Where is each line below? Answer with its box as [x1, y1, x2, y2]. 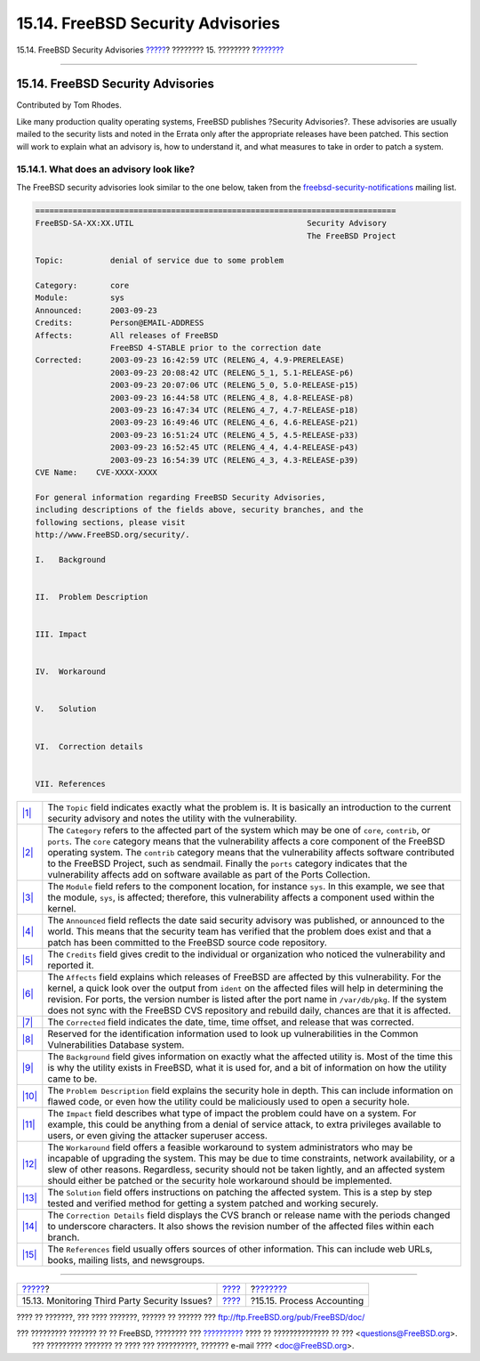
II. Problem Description [35, 592, 148, 602]
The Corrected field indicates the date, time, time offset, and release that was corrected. [47, 1016, 415, 1028]
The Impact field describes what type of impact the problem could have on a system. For [47, 1106, 417, 1119]
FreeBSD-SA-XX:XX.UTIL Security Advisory [35, 218, 387, 229]
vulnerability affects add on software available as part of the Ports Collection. [47, 868, 371, 880]
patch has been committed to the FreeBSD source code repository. [47, 936, 328, 948]
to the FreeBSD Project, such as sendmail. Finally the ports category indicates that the [47, 857, 408, 870]
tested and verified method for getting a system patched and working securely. [47, 1197, 379, 1210]
